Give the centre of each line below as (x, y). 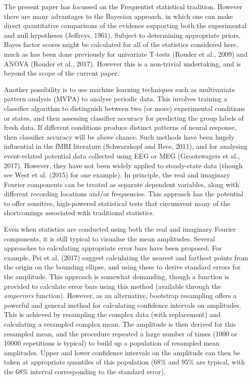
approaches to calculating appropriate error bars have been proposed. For (113, 248)
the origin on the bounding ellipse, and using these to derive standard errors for (122, 267)
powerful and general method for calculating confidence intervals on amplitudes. (123, 305)
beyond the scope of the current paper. (62, 73)
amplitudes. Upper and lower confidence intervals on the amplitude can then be (122, 352)
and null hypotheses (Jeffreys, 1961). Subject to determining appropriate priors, (122, 35)
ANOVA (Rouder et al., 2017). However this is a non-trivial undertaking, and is (123, 63)
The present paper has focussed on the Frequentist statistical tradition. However (123, 6)
